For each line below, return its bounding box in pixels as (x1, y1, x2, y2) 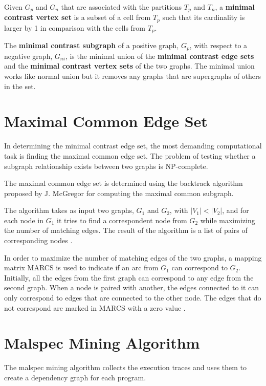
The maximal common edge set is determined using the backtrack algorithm (4, 178, 243, 188)
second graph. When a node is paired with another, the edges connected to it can (4, 282, 259, 293)
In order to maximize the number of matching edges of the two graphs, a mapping (4, 252, 262, 263)
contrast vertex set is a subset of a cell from (4, 12, 151, 23)
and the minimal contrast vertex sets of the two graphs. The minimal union (4, 60, 255, 71)
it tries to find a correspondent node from (57, 215, 187, 225)
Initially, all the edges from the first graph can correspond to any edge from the (4, 272, 254, 283)
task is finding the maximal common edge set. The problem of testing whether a (4, 150, 256, 161)
